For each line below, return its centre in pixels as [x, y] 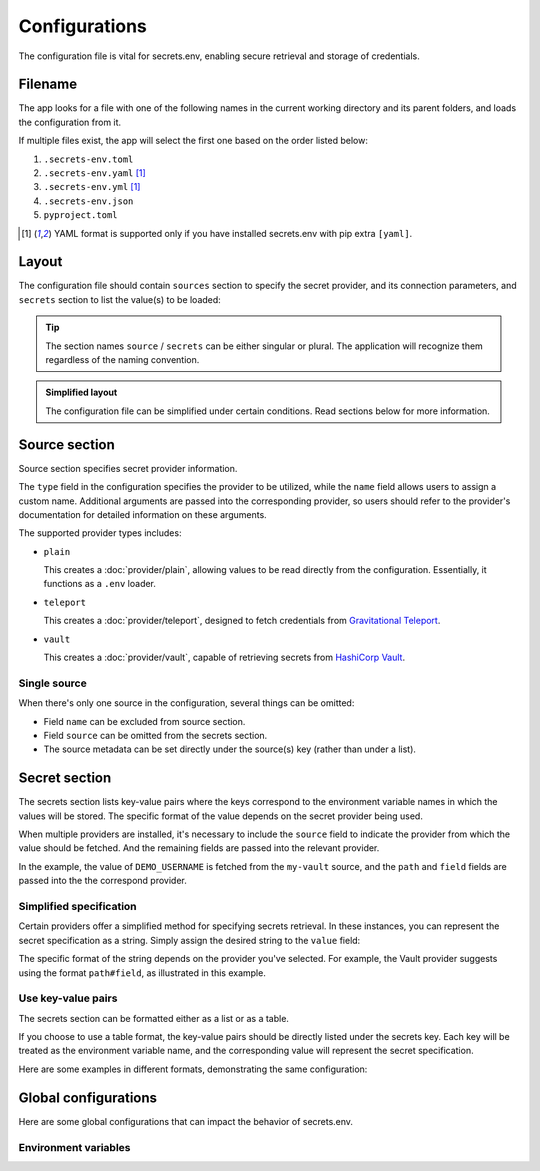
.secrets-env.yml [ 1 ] [92, 187]
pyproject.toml [81, 215]
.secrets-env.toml [88, 159]
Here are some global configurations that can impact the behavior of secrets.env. [186, 1121]
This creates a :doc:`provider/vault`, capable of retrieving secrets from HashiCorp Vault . [224, 657]
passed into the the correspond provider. [102, 881]
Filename [48, 84]
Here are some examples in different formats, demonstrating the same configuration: [193, 1069]
